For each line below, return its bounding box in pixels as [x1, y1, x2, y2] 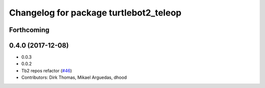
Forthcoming [9, 26, 50, 34]
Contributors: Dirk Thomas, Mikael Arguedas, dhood [21, 74, 127, 80]
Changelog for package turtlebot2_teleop [9, 7, 182, 18]
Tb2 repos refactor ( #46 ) [21, 68, 72, 73]
